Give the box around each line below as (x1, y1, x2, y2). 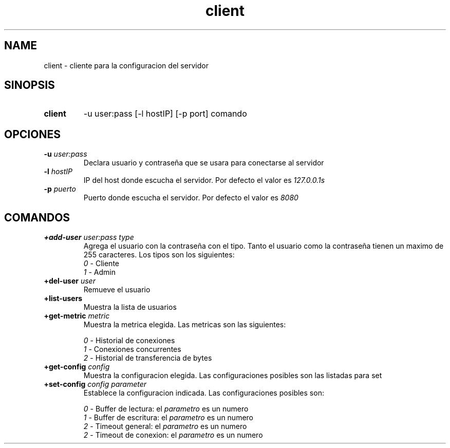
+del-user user (44, 276, 96, 286)
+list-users (44, 294, 83, 303)
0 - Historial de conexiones (83, 336, 175, 345)
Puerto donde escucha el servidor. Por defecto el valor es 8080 (83, 193, 298, 202)
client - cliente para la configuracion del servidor (44, 61, 209, 70)
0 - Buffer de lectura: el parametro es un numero (83, 404, 249, 414)
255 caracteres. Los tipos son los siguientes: (83, 250, 235, 259)
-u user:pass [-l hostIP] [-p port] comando (83, 108, 247, 119)
